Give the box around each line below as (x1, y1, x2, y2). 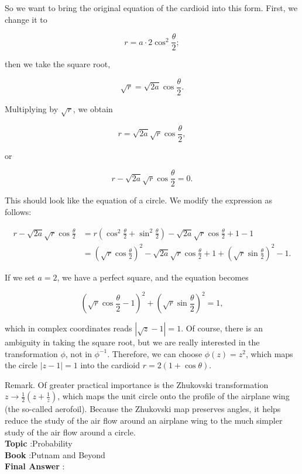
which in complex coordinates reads (5, 322, 132, 334)
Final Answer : (5, 460, 65, 472)
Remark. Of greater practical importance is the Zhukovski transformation (5, 378, 269, 390)
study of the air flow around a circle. (5, 425, 136, 438)
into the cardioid (80, 359, 140, 371)
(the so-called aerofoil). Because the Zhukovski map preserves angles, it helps (5, 403, 281, 415)
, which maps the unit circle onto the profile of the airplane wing (57, 390, 290, 402)
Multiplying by (5, 102, 59, 115)
